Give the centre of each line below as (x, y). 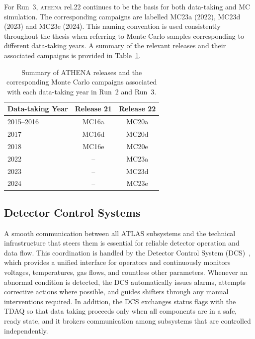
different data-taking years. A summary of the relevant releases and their (115, 45)
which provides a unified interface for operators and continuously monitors (117, 262)
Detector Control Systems (72, 212)
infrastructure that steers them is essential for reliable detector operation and (122, 243)
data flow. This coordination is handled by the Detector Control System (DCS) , (127, 252)
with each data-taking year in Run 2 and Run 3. (82, 91)
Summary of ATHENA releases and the (82, 72)
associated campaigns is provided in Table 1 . (72, 55)
